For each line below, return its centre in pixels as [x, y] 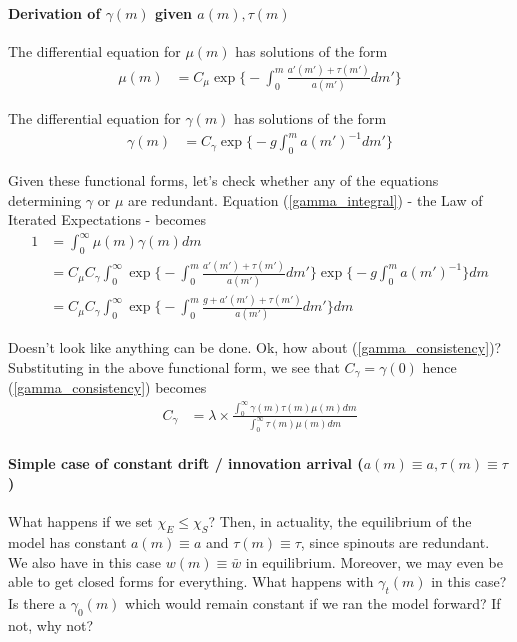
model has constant [67, 541]
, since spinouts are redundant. [395, 541]
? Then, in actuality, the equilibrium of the [340, 521]
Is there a [37, 602]
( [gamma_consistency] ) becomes [107, 387]
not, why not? [51, 624]
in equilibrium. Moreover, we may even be [374, 561]
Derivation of [54, 12]
